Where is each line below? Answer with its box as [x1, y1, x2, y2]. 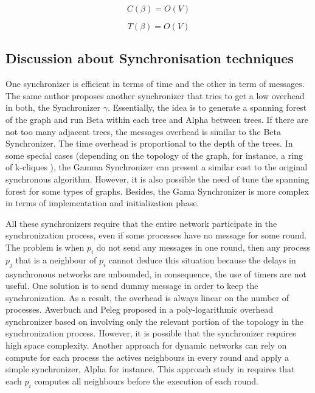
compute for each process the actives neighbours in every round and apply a [5, 350, 289, 363]
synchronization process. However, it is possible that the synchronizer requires [5, 327, 296, 339]
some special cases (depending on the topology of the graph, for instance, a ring [5, 148, 303, 161]
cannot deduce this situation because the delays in [108, 253, 296, 266]
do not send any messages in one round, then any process [96, 240, 310, 253]
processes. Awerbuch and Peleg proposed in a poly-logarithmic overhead [5, 303, 274, 316]
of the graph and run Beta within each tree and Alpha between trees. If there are [5, 113, 308, 125]
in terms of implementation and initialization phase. [5, 196, 199, 209]
